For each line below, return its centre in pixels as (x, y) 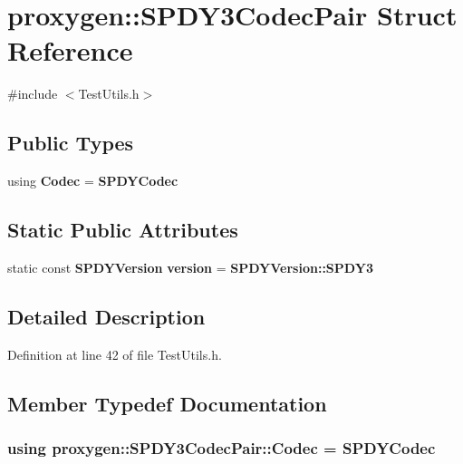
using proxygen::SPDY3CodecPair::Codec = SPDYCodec (222, 448)
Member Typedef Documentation (167, 403)
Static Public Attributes (123, 230)
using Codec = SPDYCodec (93, 181)
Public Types (71, 143)
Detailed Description (106, 316)
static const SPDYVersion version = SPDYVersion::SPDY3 (190, 267)
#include (33, 94)
